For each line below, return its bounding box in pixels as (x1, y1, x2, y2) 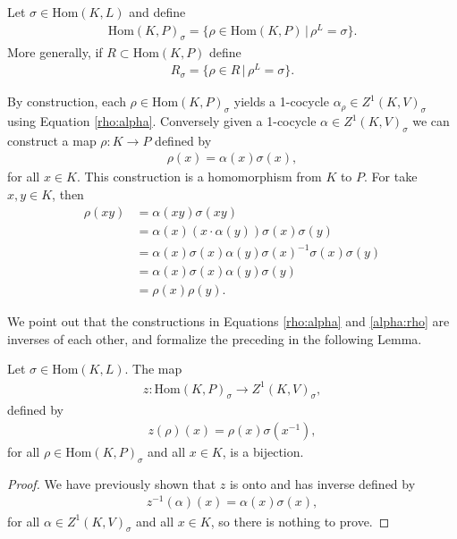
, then (52, 185, 84, 204)
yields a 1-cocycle (233, 92, 329, 111)
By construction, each (7, 92, 126, 111)
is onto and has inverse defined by (229, 474, 416, 493)
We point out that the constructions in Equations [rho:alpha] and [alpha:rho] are (7, 312, 450, 331)
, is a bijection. (222, 442, 304, 460)
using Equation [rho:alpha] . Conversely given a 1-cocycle (7, 112, 317, 130)
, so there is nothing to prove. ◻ (210, 511, 390, 530)
